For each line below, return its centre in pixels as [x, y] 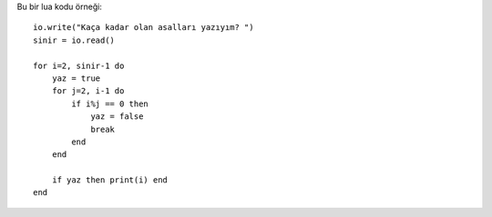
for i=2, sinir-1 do [79, 65]
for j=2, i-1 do [88, 91]
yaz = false [117, 117]
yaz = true [76, 78]
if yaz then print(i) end [110, 180]
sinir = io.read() [74, 40]
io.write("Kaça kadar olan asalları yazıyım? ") [143, 28]
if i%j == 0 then [110, 104]
